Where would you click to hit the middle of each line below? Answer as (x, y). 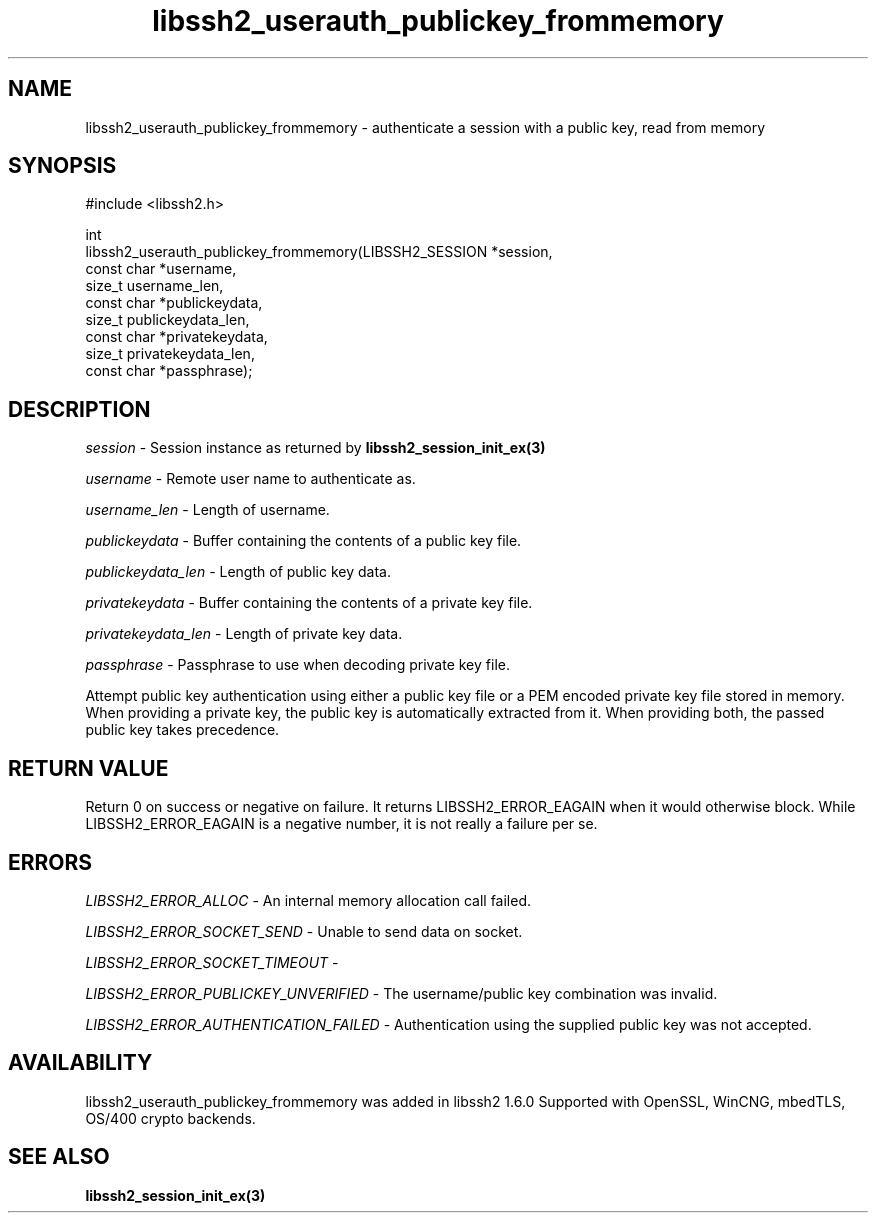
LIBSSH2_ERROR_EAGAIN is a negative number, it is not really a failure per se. (341, 824)
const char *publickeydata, (174, 303)
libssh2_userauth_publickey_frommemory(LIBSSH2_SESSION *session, (319, 252)
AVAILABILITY (80, 1063)
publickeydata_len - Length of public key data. (238, 572)
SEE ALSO (59, 1157)
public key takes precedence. (182, 730)
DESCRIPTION (79, 409)
